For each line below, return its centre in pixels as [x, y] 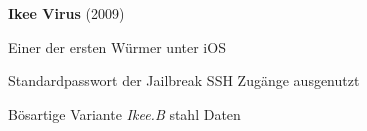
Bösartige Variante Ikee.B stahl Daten [124, 113]
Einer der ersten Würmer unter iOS [117, 46]
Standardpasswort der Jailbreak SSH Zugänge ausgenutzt [184, 80]
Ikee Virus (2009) [66, 13]
